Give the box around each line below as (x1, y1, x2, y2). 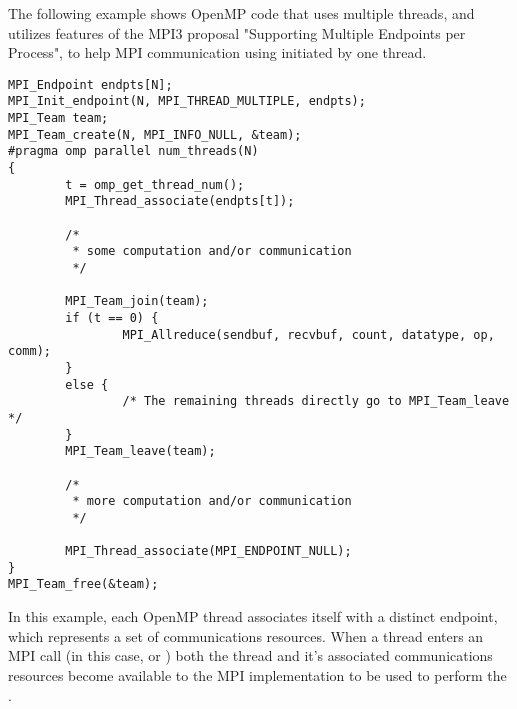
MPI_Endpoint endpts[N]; (8, 77, 173, 92)
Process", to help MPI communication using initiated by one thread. (8, 42, 427, 63)
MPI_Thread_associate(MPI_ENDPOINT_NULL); (65, 544, 352, 559)
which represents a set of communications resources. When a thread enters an (8, 625, 484, 646)
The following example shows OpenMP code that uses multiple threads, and (8, 3, 475, 23)
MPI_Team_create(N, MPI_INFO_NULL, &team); (8, 127, 302, 142)
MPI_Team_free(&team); (8, 577, 159, 592)
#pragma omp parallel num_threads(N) (8, 144, 259, 159)
